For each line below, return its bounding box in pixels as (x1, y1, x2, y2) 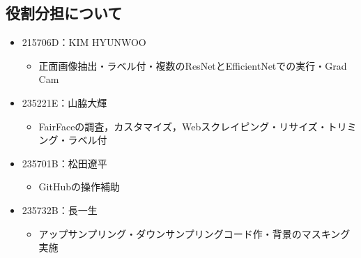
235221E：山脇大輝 (22, 95, 107, 109)
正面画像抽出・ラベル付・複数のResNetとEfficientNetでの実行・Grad (38, 58, 347, 73)
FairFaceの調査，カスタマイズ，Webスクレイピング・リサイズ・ (38, 119, 328, 133)
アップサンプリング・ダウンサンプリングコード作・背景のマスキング (38, 226, 351, 241)
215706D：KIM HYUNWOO (22, 35, 146, 50)
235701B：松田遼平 (22, 155, 107, 170)
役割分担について (6, 2, 123, 24)
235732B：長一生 (22, 202, 98, 217)
